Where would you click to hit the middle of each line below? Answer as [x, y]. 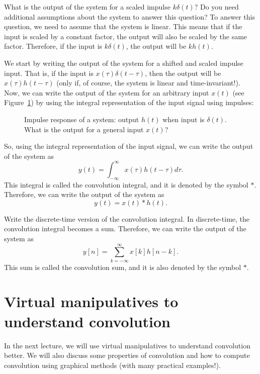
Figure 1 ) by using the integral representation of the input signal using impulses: [129, 102]
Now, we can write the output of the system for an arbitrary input [107, 92]
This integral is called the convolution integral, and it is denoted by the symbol [126, 184]
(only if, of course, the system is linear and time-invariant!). [148, 83]
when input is [184, 119]
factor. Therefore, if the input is [53, 46]
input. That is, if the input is [49, 73]
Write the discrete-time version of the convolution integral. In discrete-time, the [127, 218]
